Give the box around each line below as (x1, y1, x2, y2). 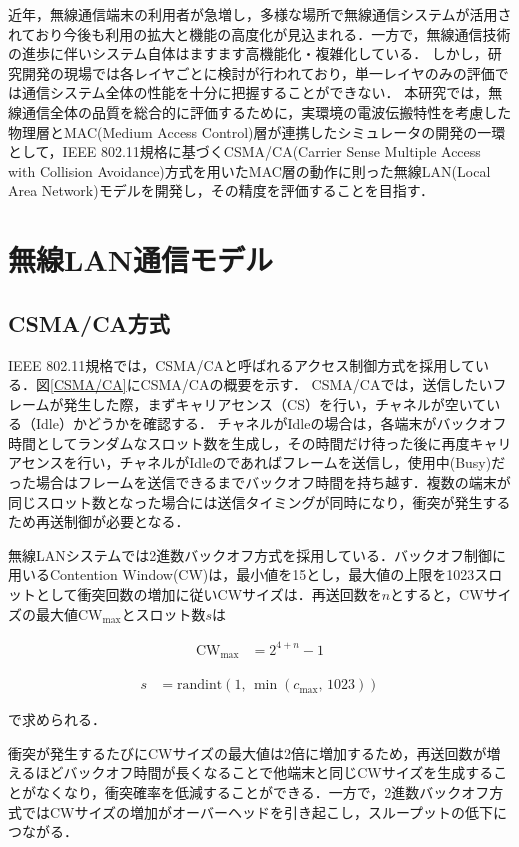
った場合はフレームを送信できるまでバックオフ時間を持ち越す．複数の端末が (8, 472, 511, 493)
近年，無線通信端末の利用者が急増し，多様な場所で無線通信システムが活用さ (8, 4, 512, 24)
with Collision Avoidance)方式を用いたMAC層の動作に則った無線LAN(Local (8, 160, 491, 181)
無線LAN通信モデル (8, 239, 273, 280)
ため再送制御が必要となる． (8, 511, 190, 532)
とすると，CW (390, 584, 484, 605)
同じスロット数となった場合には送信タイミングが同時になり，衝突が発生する (8, 491, 511, 512)
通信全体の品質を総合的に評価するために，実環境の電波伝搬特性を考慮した (21, 101, 512, 122)
